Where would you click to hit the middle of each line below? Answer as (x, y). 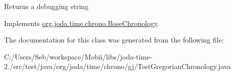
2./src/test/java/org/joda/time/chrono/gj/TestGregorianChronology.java (117, 66)
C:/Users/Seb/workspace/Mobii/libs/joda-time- (78, 56)
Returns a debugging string (46, 6)
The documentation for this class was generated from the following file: (114, 40)
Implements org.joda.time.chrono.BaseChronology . (82, 23)
